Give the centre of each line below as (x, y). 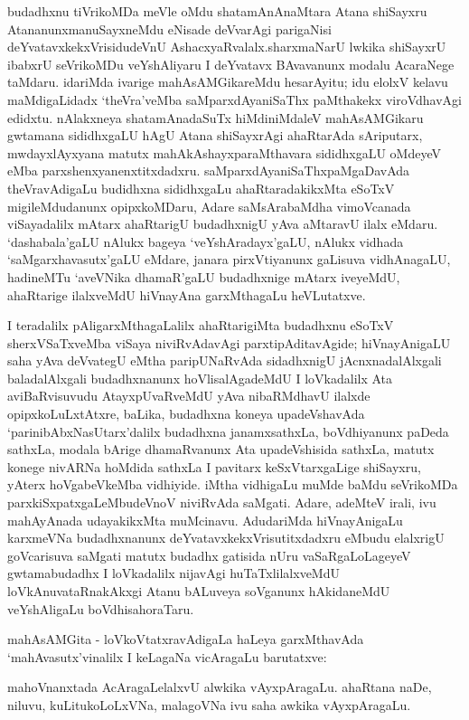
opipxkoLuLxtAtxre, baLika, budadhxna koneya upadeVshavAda (186, 414)
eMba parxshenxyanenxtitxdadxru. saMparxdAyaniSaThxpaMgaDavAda (209, 171)
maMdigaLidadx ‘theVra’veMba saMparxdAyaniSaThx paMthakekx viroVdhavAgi (234, 99)
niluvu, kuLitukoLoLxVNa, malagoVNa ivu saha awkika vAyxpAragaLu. (209, 704)
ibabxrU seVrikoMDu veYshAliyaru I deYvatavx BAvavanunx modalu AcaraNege (231, 64)
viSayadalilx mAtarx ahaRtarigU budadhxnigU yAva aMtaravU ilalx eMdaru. (223, 224)
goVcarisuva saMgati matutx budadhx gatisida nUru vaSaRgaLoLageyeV (209, 555)
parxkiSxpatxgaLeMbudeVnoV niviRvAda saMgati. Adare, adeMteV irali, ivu (222, 502)
